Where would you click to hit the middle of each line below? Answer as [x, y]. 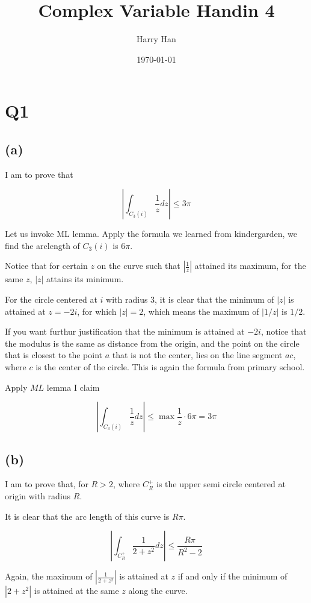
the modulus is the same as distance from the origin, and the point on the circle [152, 343]
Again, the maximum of [49, 576]
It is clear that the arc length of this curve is [87, 516]
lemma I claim [73, 387]
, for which [97, 311]
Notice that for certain [46, 266]
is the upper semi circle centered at [221, 484]
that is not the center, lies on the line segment [197, 355]
